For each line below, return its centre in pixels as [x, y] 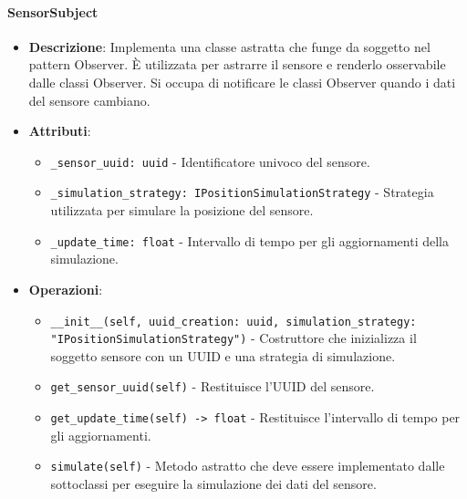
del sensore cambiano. [89, 100]
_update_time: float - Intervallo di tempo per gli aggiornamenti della [249, 240]
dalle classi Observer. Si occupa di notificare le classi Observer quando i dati [242, 82]
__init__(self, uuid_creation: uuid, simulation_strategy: [233, 322]
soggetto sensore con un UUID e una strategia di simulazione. [223, 355]
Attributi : [60, 131]
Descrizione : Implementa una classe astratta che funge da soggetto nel [229, 46]
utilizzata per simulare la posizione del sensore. [182, 210]
